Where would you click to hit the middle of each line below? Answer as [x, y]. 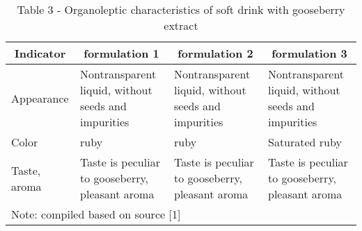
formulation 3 [309, 53]
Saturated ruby [305, 142]
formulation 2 [215, 53]
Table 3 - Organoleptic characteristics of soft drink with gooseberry [181, 9]
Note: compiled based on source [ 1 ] [96, 214]
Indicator [40, 53]
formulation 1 [121, 53]
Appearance [40, 98]
